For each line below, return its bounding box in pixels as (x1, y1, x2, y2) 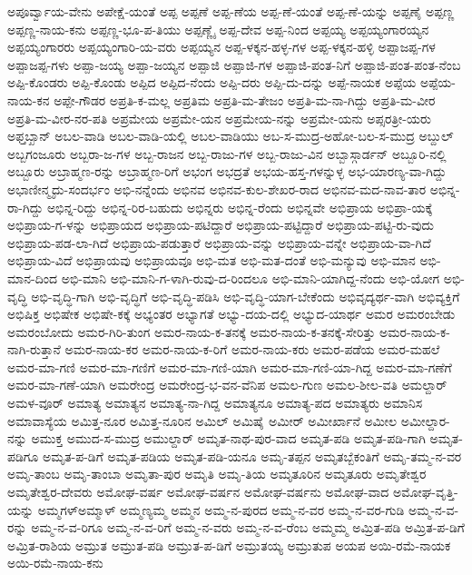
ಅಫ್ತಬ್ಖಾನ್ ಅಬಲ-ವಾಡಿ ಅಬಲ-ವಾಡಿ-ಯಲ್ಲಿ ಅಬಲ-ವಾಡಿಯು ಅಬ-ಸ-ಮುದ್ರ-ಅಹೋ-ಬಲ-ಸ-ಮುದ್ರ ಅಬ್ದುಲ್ (7, 126, 454, 145)
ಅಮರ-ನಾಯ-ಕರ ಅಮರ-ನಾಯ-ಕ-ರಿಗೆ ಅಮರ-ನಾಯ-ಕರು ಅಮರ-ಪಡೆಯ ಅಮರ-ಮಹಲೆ (64, 340, 440, 359)
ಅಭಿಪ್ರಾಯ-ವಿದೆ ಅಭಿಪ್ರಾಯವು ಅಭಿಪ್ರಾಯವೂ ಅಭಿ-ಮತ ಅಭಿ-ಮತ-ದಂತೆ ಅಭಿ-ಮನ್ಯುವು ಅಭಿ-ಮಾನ (7, 251, 416, 270)
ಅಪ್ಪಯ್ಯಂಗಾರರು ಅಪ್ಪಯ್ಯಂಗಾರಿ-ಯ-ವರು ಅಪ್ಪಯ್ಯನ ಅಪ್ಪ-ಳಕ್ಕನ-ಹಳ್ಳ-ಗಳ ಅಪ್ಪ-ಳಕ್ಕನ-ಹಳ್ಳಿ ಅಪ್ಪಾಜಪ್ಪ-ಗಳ (7, 37, 436, 56)
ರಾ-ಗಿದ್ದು (7, 197, 44, 216)
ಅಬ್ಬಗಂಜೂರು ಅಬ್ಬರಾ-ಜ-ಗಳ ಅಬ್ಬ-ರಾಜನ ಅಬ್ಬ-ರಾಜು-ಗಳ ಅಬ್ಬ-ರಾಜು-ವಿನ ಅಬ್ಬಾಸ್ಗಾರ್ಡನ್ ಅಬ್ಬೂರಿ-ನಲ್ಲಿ (7, 144, 447, 163)
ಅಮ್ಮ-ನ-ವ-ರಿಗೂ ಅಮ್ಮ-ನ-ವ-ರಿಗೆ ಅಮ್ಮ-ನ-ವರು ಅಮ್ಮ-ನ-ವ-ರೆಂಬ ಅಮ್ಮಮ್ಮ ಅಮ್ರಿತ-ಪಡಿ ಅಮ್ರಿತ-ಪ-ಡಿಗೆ (31, 518, 465, 537)
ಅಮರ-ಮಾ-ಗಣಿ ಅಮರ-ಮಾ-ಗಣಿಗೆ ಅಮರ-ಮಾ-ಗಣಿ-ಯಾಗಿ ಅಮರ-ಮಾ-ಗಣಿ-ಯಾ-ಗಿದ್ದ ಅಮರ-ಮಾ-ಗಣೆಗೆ (7, 357, 452, 376)
